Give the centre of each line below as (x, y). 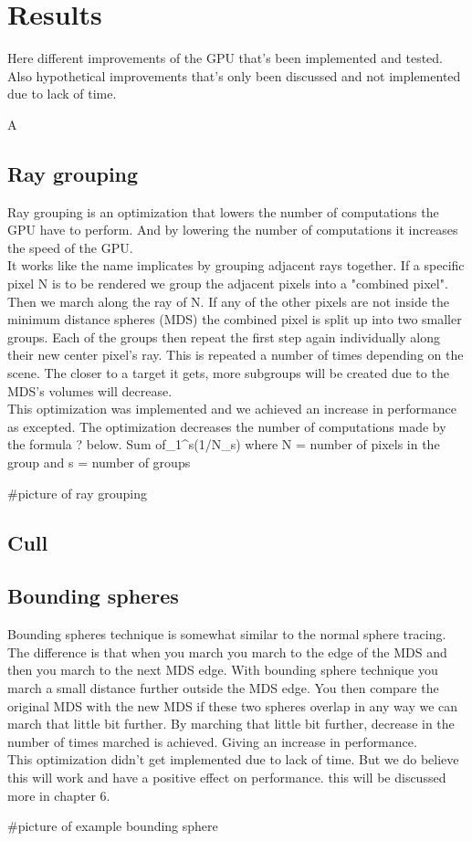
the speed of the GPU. (70, 247)
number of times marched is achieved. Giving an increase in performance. (212, 741)
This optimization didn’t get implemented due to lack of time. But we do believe (233, 759)
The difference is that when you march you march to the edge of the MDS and (227, 652)
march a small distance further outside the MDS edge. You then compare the (223, 687)
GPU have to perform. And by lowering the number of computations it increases (233, 230)
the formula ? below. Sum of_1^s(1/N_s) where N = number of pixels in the (224, 444)
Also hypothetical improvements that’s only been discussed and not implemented (234, 75)
